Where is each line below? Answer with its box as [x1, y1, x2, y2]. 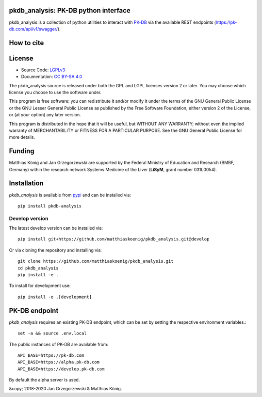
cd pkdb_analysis [17, 265, 59, 271]
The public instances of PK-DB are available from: [9, 341, 109, 347]
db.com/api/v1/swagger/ [9, 26, 58, 32]
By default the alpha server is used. [9, 377, 80, 383]
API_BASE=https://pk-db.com [17, 352, 84, 358]
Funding [9, 147, 35, 155]
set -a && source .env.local [17, 331, 87, 336]
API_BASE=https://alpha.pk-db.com [17, 359, 99, 365]
